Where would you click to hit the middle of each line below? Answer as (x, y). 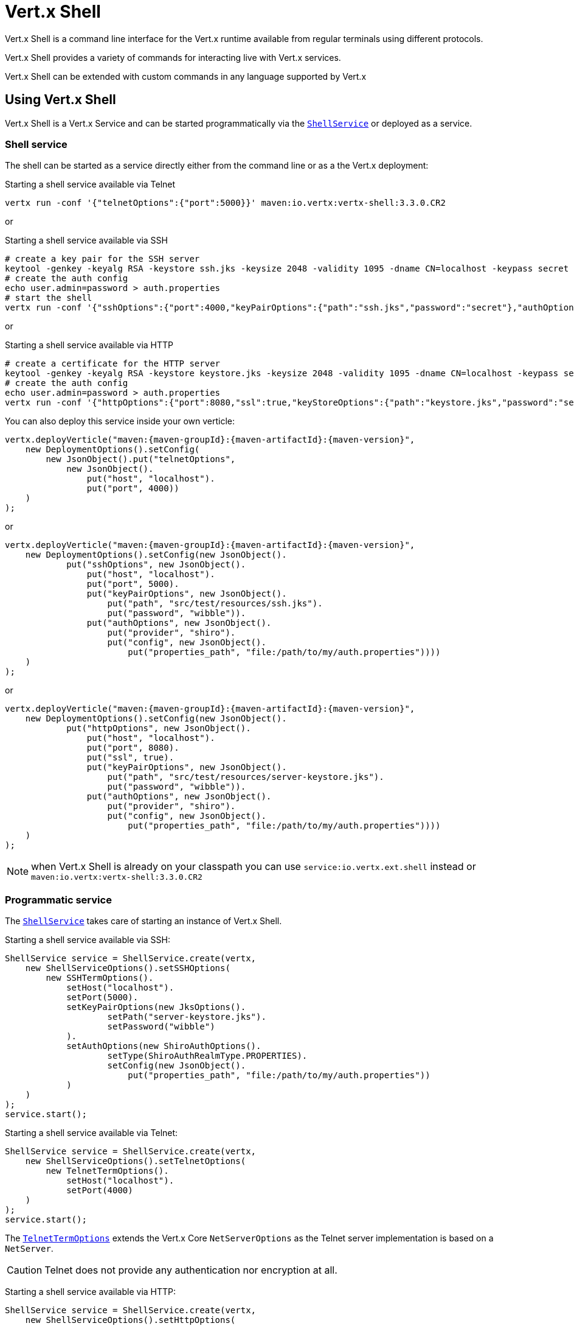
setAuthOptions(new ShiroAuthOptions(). (164, 1046)
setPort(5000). (102, 998)
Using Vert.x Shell (61, 100)
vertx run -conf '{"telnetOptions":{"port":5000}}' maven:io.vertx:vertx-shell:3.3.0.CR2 (225, 203)
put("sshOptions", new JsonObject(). (156, 565)
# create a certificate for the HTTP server (113, 364)
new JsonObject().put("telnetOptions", (141, 459)
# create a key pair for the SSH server (102, 259)
